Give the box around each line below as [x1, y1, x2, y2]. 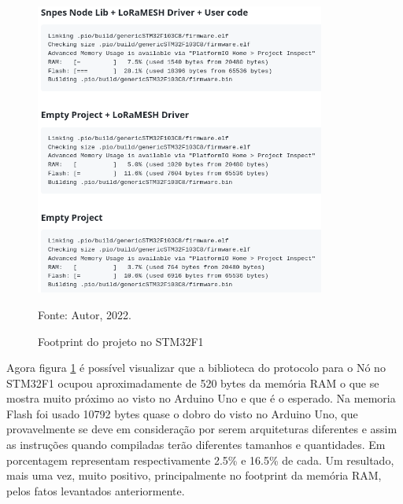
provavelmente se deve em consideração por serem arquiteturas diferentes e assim [6, 421, 397, 437]
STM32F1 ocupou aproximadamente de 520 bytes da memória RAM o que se [6, 374, 379, 391]
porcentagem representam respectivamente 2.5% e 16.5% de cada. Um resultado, [6, 451, 394, 468]
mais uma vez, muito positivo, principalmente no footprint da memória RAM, [6, 467, 382, 484]
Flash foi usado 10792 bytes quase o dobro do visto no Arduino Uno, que [6, 405, 358, 421]
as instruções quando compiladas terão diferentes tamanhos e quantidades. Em [6, 436, 386, 453]
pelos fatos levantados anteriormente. [6, 482, 185, 498]
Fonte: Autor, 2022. [38, 306, 131, 322]
